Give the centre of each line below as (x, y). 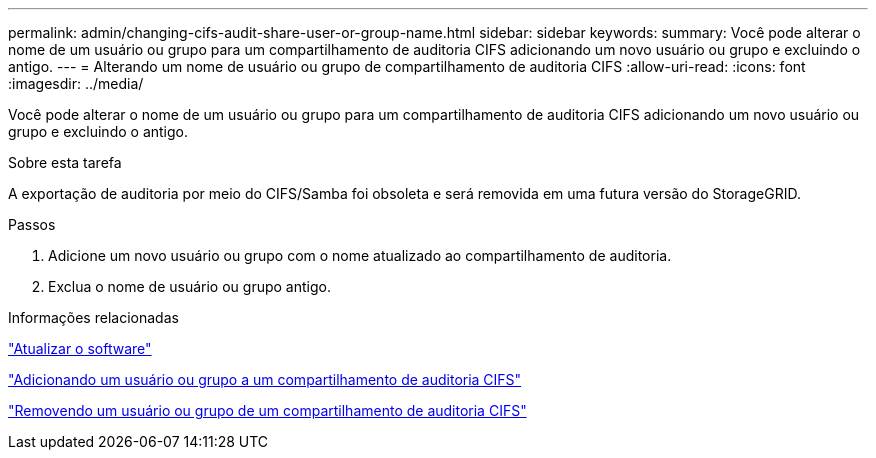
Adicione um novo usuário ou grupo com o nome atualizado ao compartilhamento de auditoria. (360, 255)
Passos (32, 224)
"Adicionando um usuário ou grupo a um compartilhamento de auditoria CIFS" (265, 379)
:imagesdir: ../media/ (76, 83)
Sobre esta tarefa (65, 162)
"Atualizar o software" (80, 348)
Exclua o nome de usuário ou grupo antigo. (189, 286)
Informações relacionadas (93, 317)
